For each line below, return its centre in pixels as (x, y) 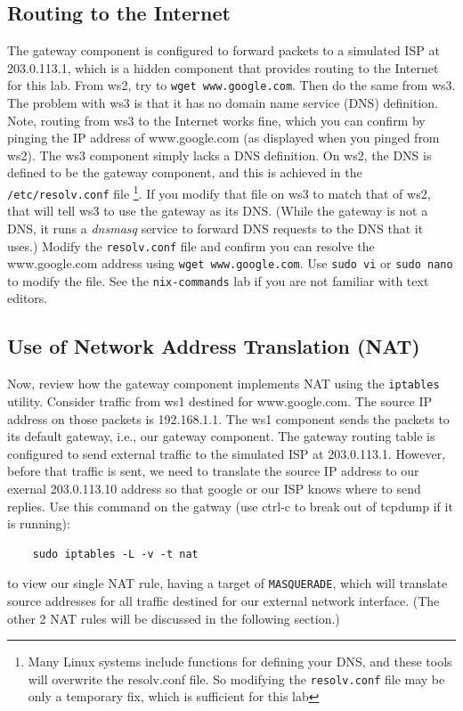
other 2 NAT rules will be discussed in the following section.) (174, 618)
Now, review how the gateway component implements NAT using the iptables (223, 384)
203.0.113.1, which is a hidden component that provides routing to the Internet (223, 67)
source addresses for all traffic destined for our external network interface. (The (223, 600)
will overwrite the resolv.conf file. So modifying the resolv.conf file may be (236, 678)
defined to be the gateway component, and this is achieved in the (185, 172)
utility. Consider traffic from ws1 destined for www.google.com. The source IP (220, 400)
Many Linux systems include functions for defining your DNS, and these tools (240, 662)
